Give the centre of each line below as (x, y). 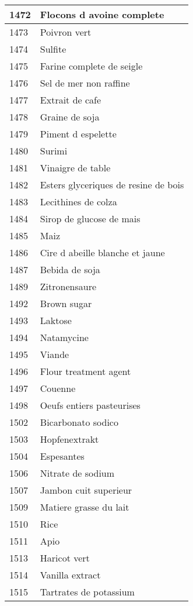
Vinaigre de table (75, 168)
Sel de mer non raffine (85, 83)
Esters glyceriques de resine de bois (112, 185)
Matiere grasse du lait (85, 507)
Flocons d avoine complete (102, 14)
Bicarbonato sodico (79, 422)
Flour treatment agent (85, 371)
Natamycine (64, 337)
